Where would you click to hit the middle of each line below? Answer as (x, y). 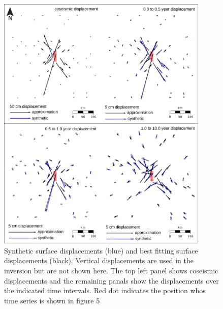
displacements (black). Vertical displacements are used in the (99, 260)
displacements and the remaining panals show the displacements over (112, 280)
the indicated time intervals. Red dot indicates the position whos (105, 290)
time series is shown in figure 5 (52, 300)
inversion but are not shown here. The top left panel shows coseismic (111, 270)
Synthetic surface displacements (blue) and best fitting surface (101, 250)
